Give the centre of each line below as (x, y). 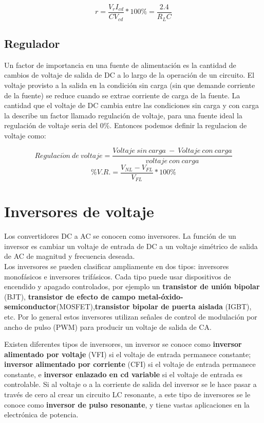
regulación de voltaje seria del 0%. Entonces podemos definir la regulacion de (126, 125)
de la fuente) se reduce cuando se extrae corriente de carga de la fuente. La (122, 95)
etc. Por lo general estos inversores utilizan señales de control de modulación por (131, 316)
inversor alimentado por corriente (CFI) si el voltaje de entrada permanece (130, 364)
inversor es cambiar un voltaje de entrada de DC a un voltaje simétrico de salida (131, 246)
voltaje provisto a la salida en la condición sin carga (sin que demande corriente (130, 85)
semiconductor (30, 306)
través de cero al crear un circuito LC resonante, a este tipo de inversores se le (127, 394)
